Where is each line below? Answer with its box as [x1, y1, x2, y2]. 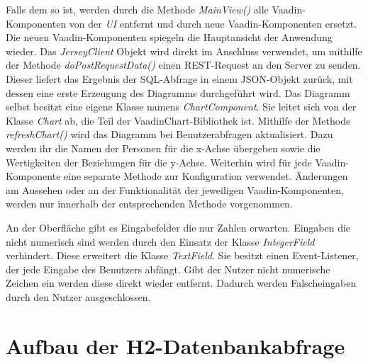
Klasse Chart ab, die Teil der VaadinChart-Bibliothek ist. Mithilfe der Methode [6, 113, 351, 127]
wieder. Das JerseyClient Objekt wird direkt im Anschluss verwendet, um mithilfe [6, 43, 362, 58]
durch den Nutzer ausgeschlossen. [6, 289, 151, 304]
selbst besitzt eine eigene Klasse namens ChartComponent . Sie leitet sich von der [6, 99, 357, 114]
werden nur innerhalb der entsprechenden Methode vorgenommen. [6, 196, 293, 211]
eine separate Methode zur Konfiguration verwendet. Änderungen [64, 169, 348, 183]
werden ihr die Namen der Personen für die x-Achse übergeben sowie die [6, 140, 320, 155]
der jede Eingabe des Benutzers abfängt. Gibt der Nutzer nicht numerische [6, 261, 330, 276]
